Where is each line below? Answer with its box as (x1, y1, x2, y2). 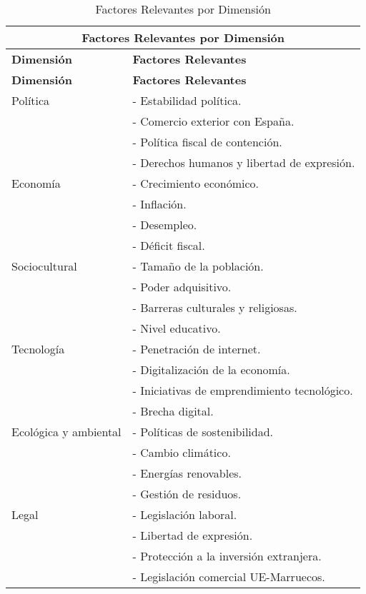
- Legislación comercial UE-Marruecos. (132, 568, 325, 585)
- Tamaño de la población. (132, 258, 264, 274)
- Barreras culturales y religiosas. (132, 299, 297, 316)
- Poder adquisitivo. (132, 278, 232, 295)
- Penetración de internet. (132, 341, 261, 357)
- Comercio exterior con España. (132, 113, 295, 129)
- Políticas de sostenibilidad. (132, 423, 274, 440)
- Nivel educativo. (132, 320, 221, 336)
